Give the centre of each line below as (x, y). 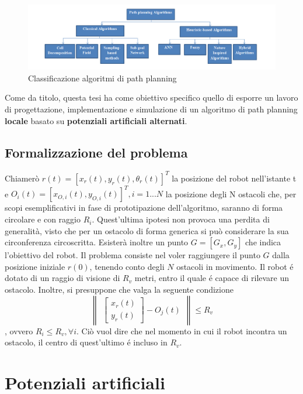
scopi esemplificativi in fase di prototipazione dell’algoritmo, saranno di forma (144, 208)
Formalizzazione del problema (96, 152)
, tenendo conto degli (127, 266)
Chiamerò (22, 178)
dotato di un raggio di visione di (62, 278)
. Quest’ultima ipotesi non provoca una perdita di (181, 219)
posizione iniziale (35, 266)
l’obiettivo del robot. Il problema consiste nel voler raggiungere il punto (133, 255)
